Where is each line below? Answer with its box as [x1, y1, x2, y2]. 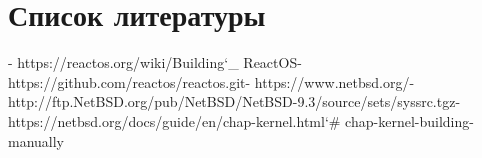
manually [8, 130, 65, 151]
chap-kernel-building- [345, 110, 474, 131]
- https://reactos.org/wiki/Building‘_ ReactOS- [8, 52, 302, 73]
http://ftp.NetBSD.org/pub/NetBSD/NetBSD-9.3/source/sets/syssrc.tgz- [8, 91, 461, 112]
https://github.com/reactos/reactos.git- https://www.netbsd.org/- [8, 71, 415, 92]
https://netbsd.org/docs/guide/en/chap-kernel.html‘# [8, 110, 341, 131]
